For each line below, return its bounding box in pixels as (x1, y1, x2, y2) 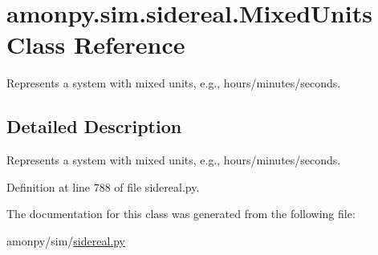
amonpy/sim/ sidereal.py (6, 232, 125, 249)
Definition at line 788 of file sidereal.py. (6, 178, 200, 195)
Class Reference (6, 28, 185, 61)
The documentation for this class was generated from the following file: (6, 205, 356, 222)
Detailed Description (6, 114, 182, 139)
